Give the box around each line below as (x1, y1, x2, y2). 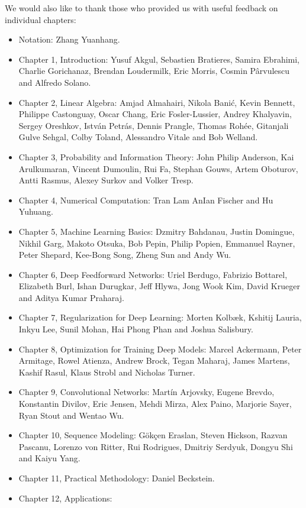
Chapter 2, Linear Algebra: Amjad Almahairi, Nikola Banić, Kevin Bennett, (18, 96, 295, 108)
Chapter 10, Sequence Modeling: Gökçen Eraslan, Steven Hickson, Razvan (18, 429, 288, 441)
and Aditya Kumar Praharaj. (18, 291, 124, 303)
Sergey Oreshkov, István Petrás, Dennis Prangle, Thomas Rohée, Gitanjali (18, 119, 289, 131)
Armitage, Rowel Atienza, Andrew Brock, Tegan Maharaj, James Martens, (18, 354, 290, 367)
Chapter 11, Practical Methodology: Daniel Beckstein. (18, 472, 215, 484)
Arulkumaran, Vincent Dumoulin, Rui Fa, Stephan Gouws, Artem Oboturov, (18, 162, 298, 174)
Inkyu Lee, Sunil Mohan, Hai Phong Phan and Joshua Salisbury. (18, 323, 253, 335)
